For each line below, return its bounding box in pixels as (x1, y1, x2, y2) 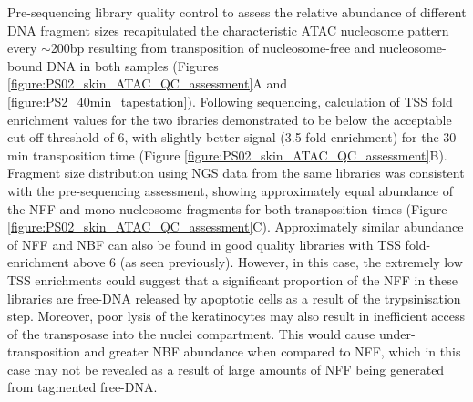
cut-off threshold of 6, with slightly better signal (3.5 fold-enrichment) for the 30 (7, 128, 457, 147)
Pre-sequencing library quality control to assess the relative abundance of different (7, 3, 467, 21)
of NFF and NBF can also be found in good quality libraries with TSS (7, 234, 401, 253)
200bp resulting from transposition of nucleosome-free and (50, 38, 375, 57)
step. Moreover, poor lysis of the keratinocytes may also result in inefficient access (7, 306, 466, 325)
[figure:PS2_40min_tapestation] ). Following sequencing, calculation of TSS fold (7, 91, 453, 110)
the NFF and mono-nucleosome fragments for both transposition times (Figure (7, 199, 447, 218)
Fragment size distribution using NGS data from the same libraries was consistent (7, 163, 465, 182)
